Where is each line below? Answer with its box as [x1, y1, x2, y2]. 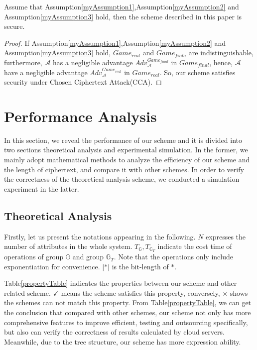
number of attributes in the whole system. [4, 241, 132, 251]
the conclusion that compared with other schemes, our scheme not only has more [4, 307, 251, 318]
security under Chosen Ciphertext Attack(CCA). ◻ [4, 77, 162, 87]
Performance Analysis [4, 106, 157, 126]
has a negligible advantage [53, 57, 133, 67]
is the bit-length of [112, 261, 169, 271]
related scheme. [4, 287, 51, 298]
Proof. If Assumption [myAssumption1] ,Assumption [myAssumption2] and [4, 37, 226, 48]
